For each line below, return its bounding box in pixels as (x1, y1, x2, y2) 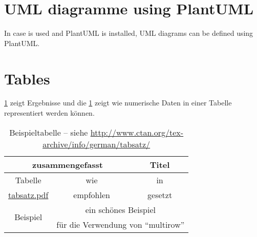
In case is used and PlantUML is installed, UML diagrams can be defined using (4, 28, 253, 38)
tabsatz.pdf (8, 188, 49, 201)
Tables (4, 68, 50, 89)
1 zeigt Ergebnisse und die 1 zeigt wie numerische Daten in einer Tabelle (4, 97, 232, 108)
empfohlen (73, 188, 110, 201)
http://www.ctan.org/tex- (90, 126, 184, 138)
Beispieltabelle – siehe (9, 126, 88, 138)
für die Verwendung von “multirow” (56, 218, 185, 230)
